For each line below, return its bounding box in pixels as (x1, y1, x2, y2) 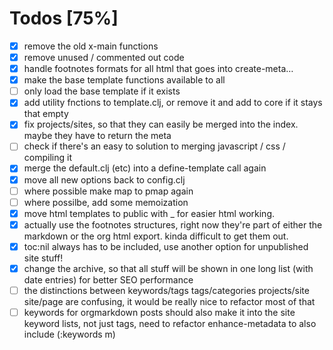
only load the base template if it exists (23, 85, 181, 97)
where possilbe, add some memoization (23, 196, 189, 208)
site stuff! (23, 252, 64, 264)
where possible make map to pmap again (23, 185, 194, 197)
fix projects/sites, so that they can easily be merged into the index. (23, 118, 299, 131)
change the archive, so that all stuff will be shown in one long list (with (23, 262, 314, 274)
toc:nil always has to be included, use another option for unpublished (23, 240, 309, 252)
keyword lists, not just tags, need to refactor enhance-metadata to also (23, 318, 317, 330)
